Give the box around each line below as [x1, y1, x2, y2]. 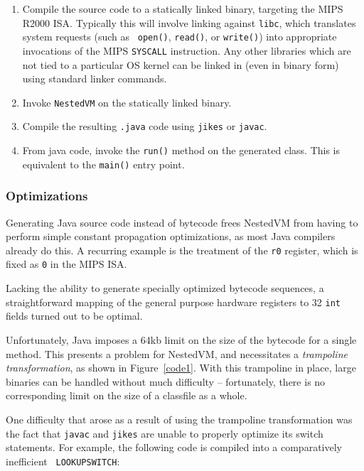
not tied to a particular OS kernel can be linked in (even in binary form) [22, 57, 339, 72]
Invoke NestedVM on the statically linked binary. [22, 94, 232, 109]
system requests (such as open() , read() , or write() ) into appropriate [22, 29, 337, 44]
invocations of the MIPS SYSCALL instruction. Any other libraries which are [22, 43, 351, 58]
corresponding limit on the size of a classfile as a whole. [6, 388, 247, 403]
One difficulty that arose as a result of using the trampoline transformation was [6, 411, 353, 426]
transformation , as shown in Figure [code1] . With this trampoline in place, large [6, 360, 356, 375]
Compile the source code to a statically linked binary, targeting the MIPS [22, 1, 343, 16]
